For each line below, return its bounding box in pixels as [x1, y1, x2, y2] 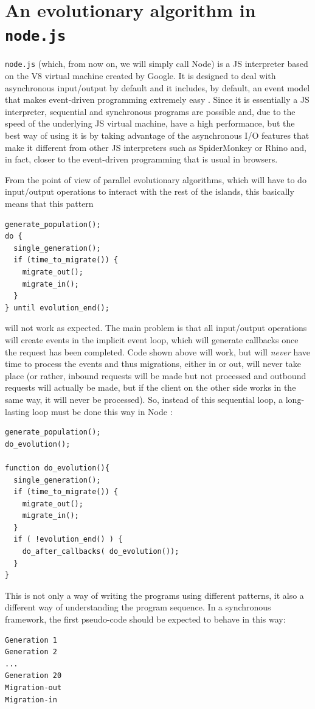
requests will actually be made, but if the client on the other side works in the [5, 381, 296, 394]
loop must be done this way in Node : [32, 405, 173, 417]
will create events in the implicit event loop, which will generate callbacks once [5, 333, 299, 346]
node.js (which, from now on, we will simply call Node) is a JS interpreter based [5, 57, 308, 70]
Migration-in [5, 695, 57, 704]
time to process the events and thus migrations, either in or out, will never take [5, 357, 302, 370]
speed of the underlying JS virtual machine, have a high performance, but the [5, 117, 295, 130]
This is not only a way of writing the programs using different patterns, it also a [5, 589, 304, 601]
